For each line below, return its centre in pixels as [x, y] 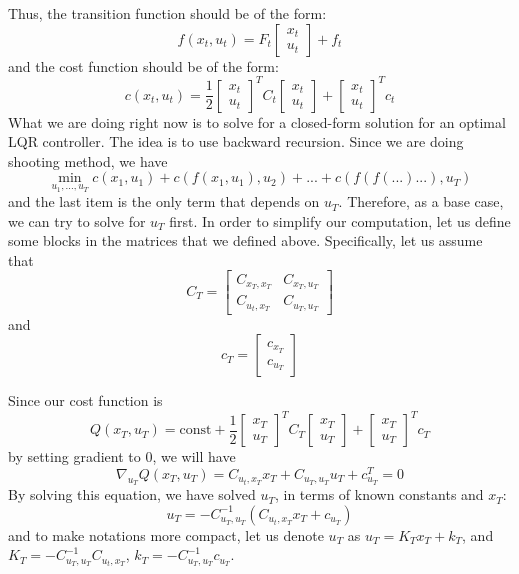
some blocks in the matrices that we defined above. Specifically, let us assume [245, 240]
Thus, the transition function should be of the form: [167, 13]
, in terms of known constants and [379, 494]
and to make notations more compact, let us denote [166, 534]
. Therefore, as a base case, [421, 201]
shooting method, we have [88, 160]
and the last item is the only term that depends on [164, 201]
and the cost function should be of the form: [143, 65]
